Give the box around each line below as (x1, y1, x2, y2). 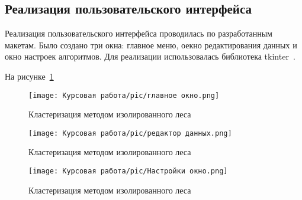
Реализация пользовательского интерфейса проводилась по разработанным (5, 27, 272, 40)
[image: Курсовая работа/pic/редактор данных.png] (28, 129, 232, 137)
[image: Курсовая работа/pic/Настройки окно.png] (28, 167, 228, 176)
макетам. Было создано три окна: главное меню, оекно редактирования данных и (5, 38, 297, 51)
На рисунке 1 (5, 70, 54, 82)
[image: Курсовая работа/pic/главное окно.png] (28, 91, 220, 100)
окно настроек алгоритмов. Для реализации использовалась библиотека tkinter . (5, 50, 295, 63)
